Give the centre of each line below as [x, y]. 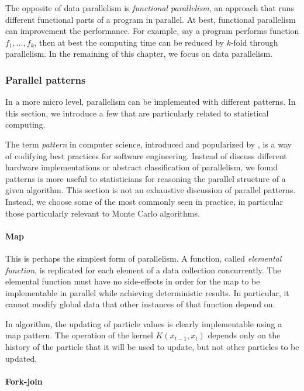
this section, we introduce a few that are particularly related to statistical [137, 113]
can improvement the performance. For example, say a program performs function [152, 31]
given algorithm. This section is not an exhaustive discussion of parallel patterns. [151, 190]
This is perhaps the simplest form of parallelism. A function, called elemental [144, 258]
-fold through [254, 42]
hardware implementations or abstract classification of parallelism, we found [142, 167]
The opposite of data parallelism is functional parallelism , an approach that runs [150, 8]
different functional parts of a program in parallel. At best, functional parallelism [151, 19]
